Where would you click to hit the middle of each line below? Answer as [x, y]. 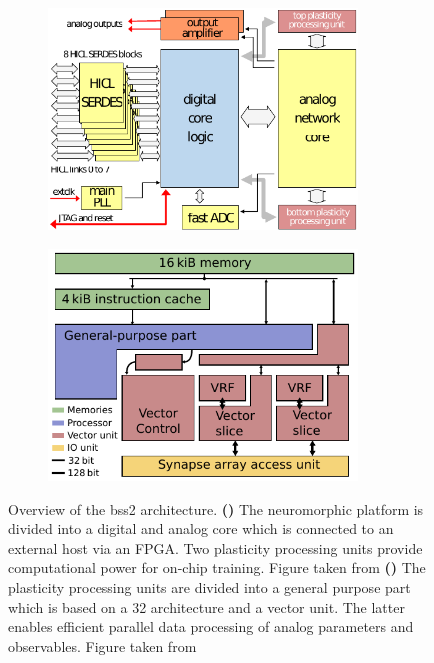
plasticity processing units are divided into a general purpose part [209, 586]
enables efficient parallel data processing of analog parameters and [211, 626]
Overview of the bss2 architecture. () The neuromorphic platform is [216, 508]
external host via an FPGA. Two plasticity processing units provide [215, 547]
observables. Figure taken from [102, 645]
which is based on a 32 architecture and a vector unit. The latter [206, 606]
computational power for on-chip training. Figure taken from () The [217, 567]
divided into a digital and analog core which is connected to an [201, 528]
